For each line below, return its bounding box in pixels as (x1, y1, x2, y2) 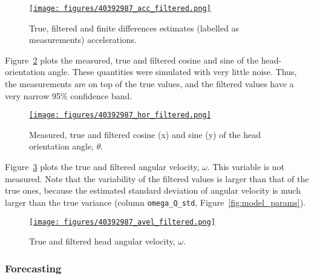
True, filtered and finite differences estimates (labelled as (29, 21, 239, 34)
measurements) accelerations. (29, 33, 137, 46)
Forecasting (5, 260, 62, 275)
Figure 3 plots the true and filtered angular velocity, (5, 160, 200, 173)
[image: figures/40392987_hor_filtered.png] (29, 111, 211, 120)
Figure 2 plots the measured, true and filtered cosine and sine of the (5, 53, 259, 66)
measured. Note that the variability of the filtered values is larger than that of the (5, 172, 309, 185)
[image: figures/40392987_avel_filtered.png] (29, 217, 215, 226)
